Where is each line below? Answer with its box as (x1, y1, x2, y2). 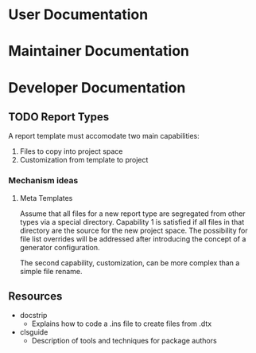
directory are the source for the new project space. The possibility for (19, 226, 248, 235)
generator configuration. (19, 242, 101, 252)
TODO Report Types (8, 110, 110, 124)
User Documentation (8, 6, 149, 24)
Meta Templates (19, 193, 73, 202)
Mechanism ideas (8, 175, 79, 186)
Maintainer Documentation (8, 42, 189, 61)
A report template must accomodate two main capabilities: (8, 131, 200, 141)
